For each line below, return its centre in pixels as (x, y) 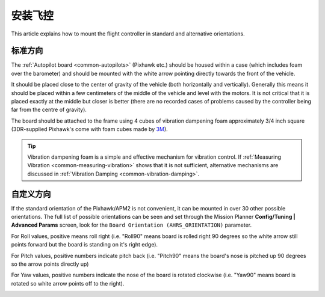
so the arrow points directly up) (50, 264)
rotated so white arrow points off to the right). (68, 283)
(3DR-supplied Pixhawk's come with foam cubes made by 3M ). (89, 129)
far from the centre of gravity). (49, 110)
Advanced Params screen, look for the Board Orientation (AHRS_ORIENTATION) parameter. (132, 225)
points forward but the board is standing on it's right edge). (85, 245)
